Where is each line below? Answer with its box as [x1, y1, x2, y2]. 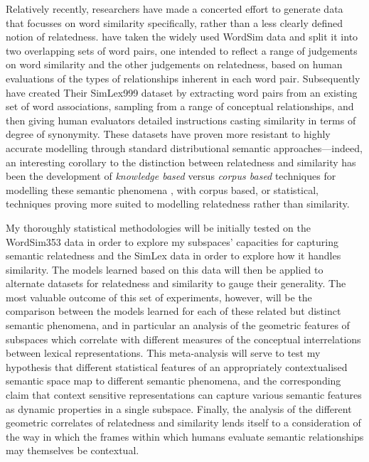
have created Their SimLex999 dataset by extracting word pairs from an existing [6, 85, 358, 100]
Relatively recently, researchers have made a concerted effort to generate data [6, 1, 343, 16]
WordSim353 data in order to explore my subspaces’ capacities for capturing [6, 234, 339, 249]
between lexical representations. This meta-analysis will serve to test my [6, 345, 321, 360]
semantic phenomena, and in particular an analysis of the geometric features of [6, 318, 350, 333]
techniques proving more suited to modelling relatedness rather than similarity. [6, 196, 350, 211]
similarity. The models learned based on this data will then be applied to [6, 262, 323, 276]
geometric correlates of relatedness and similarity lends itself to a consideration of [6, 415, 361, 430]
